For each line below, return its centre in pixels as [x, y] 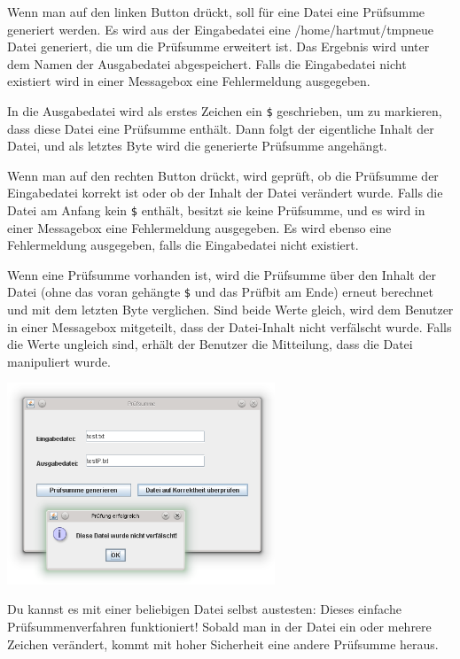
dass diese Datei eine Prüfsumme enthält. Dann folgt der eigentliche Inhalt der [221, 128]
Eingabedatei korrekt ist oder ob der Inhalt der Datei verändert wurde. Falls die [225, 193]
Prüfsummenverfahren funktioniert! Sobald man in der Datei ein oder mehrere [219, 627]
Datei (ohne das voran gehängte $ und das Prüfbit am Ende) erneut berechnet [220, 292]
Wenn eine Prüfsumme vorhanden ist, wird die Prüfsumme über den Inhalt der [222, 274]
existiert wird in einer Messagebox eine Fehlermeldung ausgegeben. [189, 81]
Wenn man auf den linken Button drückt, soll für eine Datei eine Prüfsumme [216, 12]
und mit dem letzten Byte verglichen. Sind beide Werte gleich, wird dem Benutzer [230, 310]
